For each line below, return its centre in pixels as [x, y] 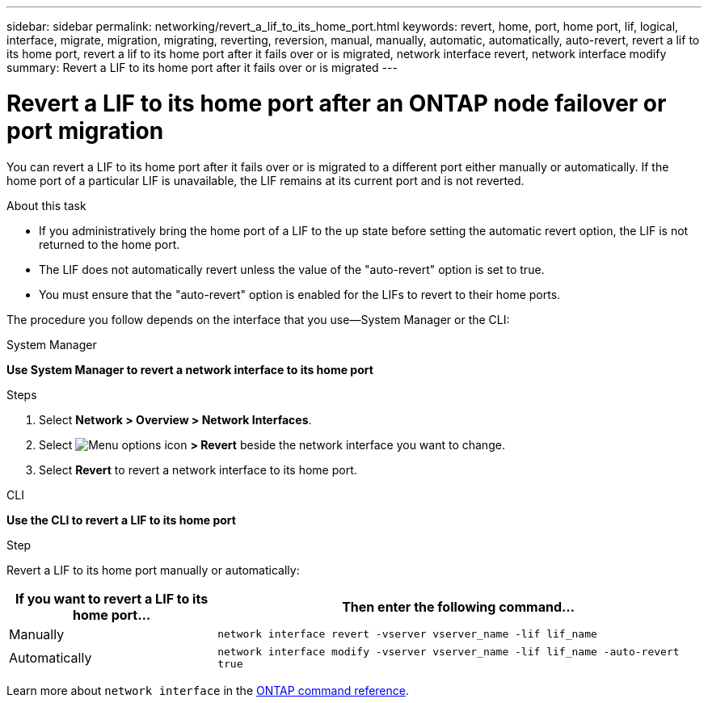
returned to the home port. [110, 244]
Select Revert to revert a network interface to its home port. [198, 469]
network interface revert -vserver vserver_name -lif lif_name [407, 634]
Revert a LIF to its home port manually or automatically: [153, 570]
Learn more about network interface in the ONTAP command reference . [208, 690]
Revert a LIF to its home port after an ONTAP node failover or [337, 103]
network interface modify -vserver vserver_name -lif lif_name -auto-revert [449, 651]
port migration [85, 130]
